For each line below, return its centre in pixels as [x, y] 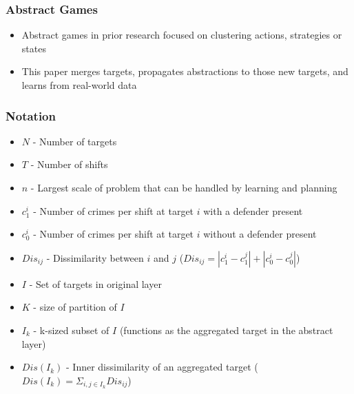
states [34, 48]
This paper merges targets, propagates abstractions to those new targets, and [185, 71]
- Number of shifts [69, 164]
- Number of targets [75, 141]
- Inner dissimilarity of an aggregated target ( [162, 367]
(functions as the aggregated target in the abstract [226, 330]
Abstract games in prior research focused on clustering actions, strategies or [182, 35]
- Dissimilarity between [95, 257]
